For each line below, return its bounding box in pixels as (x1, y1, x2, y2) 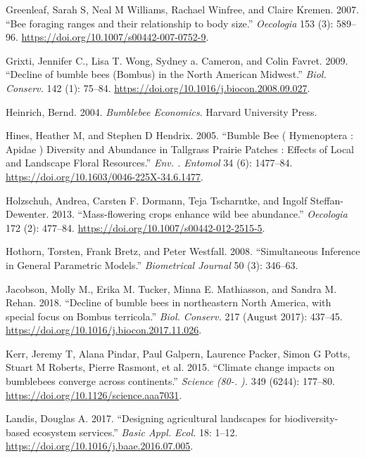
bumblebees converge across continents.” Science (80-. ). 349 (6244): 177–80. (6, 374, 335, 388)
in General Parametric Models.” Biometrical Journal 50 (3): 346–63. (6, 257, 298, 272)
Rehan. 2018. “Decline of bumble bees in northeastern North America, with (6, 295, 332, 310)
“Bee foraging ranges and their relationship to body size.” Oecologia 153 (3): (6, 15, 334, 30)
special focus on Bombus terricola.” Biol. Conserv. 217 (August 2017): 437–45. (6, 308, 343, 323)
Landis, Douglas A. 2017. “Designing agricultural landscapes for (6, 411, 282, 426)
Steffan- (310, 192, 343, 207)
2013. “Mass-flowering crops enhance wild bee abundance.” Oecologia (51, 207, 348, 221)
